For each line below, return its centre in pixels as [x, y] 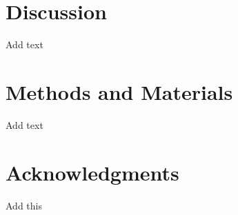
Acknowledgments [92, 172]
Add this [24, 205]
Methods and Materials [119, 91]
